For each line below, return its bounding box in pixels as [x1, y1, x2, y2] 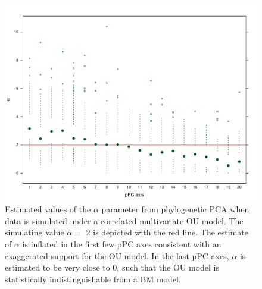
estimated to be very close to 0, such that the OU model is [5, 261, 220, 274]
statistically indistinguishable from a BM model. [5, 272, 181, 285]
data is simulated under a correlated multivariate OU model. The [5, 214, 244, 227]
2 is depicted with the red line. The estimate [86, 226, 248, 238]
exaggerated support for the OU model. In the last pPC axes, [5, 249, 229, 262]
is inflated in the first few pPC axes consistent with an [22, 237, 222, 250]
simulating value [5, 226, 64, 238]
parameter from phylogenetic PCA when [101, 203, 249, 215]
